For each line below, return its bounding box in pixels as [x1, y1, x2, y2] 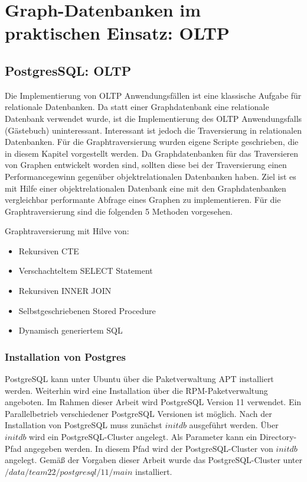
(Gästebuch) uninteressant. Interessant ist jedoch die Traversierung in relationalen [5, 124, 302, 136]
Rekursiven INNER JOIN [18, 284, 112, 297]
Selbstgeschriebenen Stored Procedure [18, 304, 156, 316]
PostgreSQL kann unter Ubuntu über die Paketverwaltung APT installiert [5, 373, 274, 385]
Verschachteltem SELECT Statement [18, 264, 153, 277]
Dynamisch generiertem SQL [18, 324, 123, 337]
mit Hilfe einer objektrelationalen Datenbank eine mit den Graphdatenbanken [5, 182, 286, 194]
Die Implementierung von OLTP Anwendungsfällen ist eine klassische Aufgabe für [5, 89, 302, 101]
